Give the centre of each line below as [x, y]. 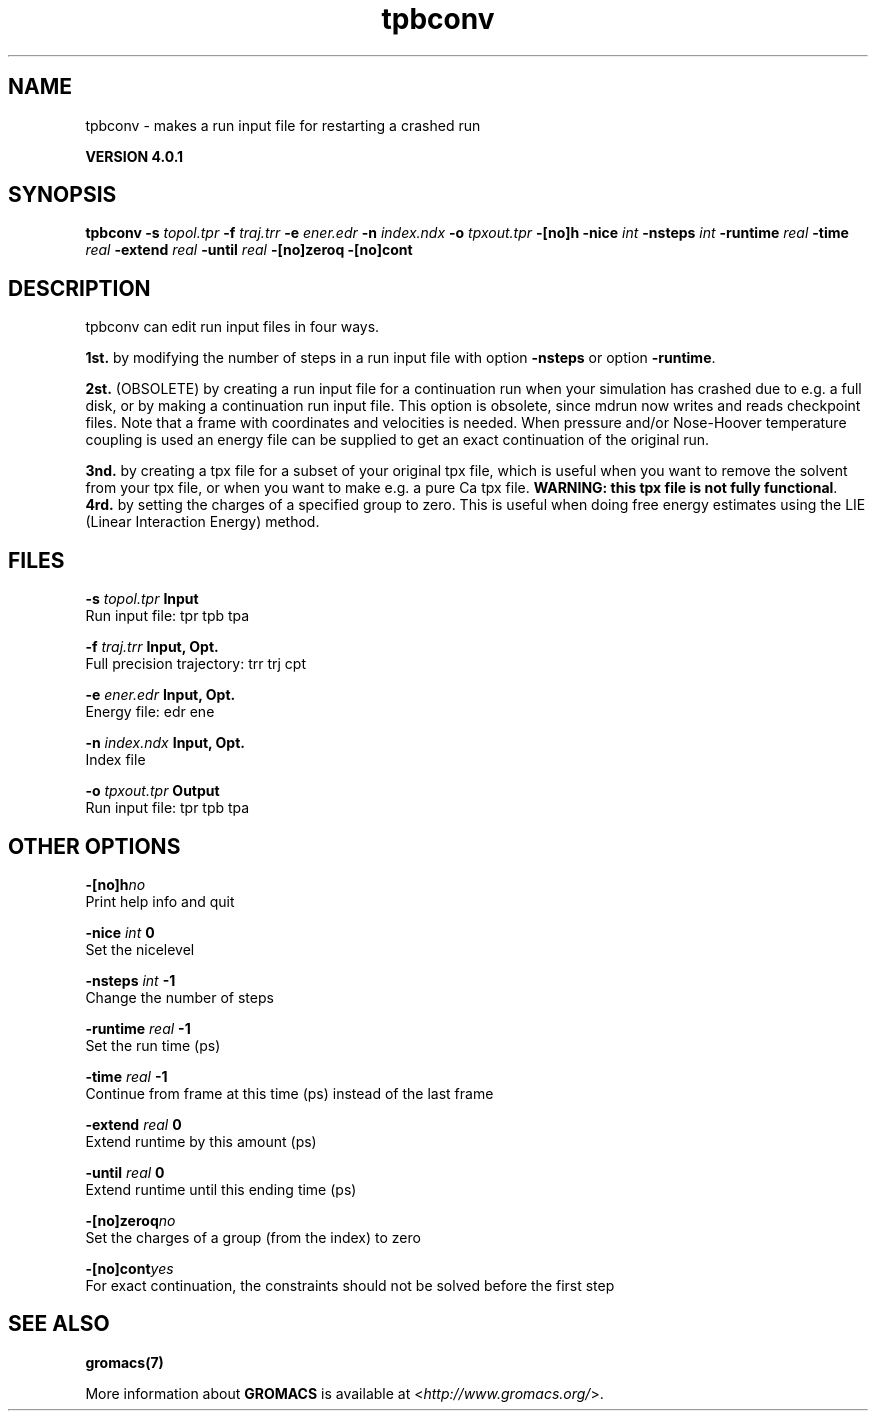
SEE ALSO [59, 1324]
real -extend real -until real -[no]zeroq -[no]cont [249, 250]
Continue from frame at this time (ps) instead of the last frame [289, 1093]
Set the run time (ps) [153, 1045]
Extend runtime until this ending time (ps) [221, 1189]
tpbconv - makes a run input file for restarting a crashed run [283, 125]
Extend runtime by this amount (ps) [201, 1141]
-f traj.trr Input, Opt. [152, 647]
